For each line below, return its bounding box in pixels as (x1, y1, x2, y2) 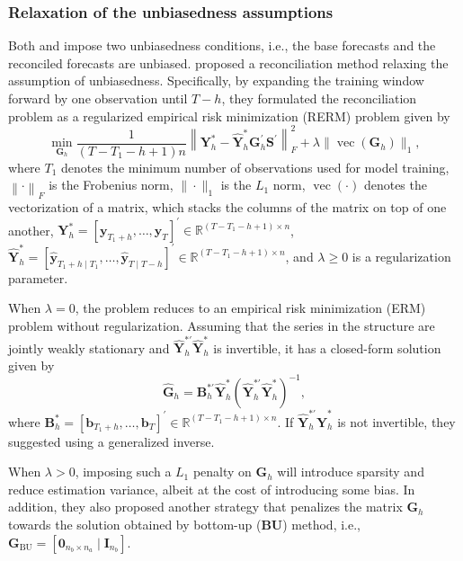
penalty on (192, 462, 252, 481)
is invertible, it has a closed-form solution (213, 338, 441, 357)
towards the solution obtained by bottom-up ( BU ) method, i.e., (8, 515, 361, 533)
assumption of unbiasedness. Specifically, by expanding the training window (8, 71, 424, 90)
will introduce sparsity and (277, 462, 424, 481)
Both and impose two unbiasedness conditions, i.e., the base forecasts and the (8, 36, 436, 55)
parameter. (8, 268, 68, 287)
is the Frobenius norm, (49, 175, 174, 194)
